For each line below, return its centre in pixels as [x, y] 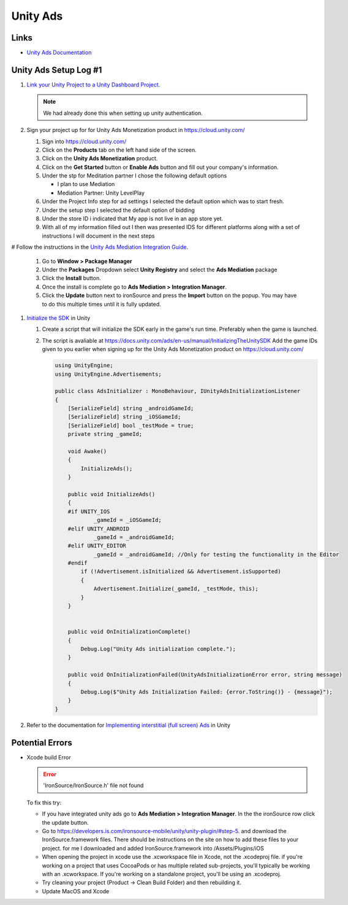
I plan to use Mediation [86, 184]
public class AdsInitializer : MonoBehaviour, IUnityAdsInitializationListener [178, 391]
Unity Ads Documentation [59, 53]
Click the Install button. [71, 278]
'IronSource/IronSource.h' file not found [93, 785]
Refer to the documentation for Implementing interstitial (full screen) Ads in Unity [129, 725]
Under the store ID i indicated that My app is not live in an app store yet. [133, 219]
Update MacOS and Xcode [76, 891]
